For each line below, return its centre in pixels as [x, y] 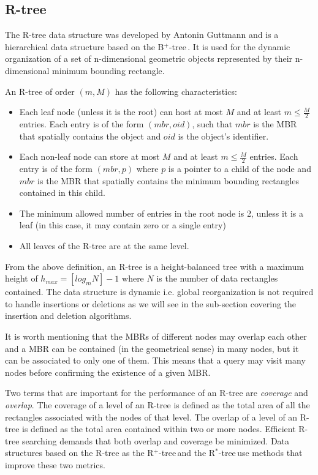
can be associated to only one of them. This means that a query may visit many [155, 360]
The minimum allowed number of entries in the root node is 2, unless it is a [161, 213]
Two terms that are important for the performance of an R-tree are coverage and [157, 393]
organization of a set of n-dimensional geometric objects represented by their [149, 58]
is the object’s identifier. [223, 136]
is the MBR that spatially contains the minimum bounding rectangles [168, 180]
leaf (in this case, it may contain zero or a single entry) [123, 225]
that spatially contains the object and [90, 136]
